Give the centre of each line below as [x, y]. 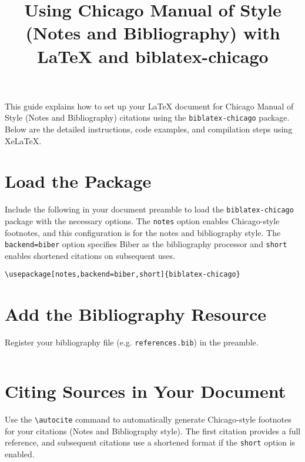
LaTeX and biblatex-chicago [153, 56]
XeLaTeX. [23, 140]
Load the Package [78, 181]
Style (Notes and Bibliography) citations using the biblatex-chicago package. [147, 117]
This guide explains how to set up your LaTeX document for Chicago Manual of [149, 106]
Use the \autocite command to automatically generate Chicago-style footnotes [148, 419]
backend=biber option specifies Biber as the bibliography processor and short [146, 244]
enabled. [20, 453]
